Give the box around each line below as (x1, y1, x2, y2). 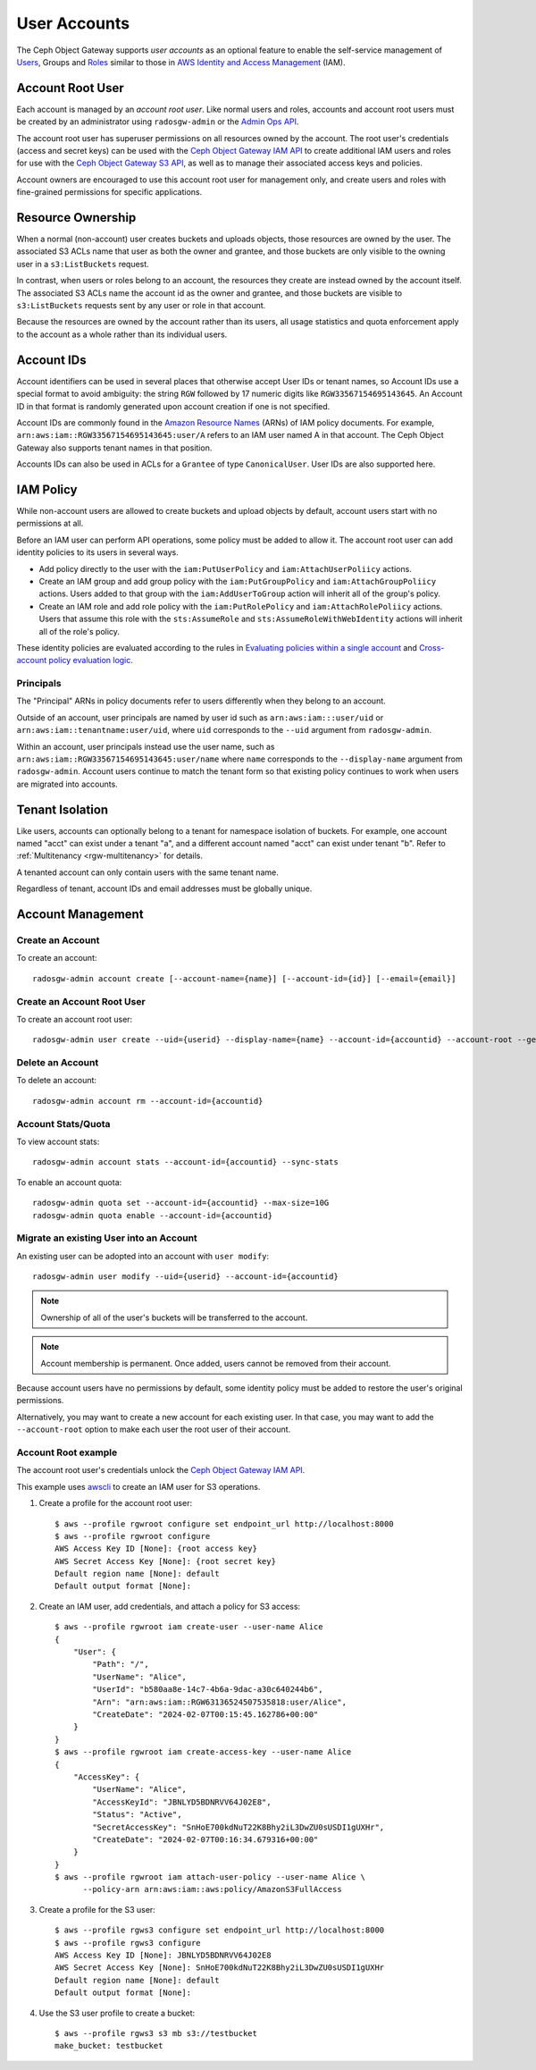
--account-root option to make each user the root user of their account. (16, 1424, 291, 1435)
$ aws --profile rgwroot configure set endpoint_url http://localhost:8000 (54, 1519, 394, 1528)
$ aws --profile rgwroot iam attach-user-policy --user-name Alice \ (54, 1872, 366, 1882)
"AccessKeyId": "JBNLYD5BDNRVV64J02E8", (92, 1797, 272, 1807)
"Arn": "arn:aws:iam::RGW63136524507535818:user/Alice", (92, 1696, 348, 1707)
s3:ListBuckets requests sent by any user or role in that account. (16, 300, 266, 311)
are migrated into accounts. (16, 778, 118, 789)
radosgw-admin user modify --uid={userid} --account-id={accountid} (32, 1272, 339, 1282)
